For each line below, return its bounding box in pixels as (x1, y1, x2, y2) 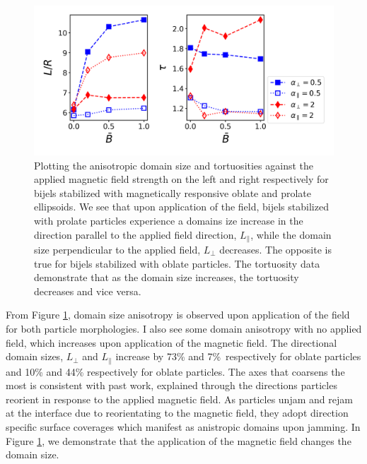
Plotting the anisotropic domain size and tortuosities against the (34, 157, 314, 172)
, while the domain (250, 227, 332, 242)
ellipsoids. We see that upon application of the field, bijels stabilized (34, 199, 329, 214)
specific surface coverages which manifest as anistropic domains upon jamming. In (6, 420, 361, 434)
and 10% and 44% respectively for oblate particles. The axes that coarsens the (6, 364, 345, 379)
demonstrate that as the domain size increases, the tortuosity (34, 270, 299, 285)
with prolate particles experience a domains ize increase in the (34, 213, 303, 227)
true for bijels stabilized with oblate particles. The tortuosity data (34, 256, 320, 270)
